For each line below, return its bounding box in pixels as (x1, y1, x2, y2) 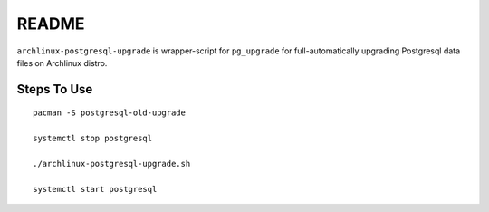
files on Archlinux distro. (16, 57, 108, 68)
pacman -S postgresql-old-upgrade (33, 108, 186, 118)
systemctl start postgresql (33, 184, 158, 194)
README (16, 14, 85, 34)
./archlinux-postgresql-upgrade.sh (33, 159, 191, 169)
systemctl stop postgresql (33, 133, 153, 144)
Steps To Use (16, 82, 93, 97)
